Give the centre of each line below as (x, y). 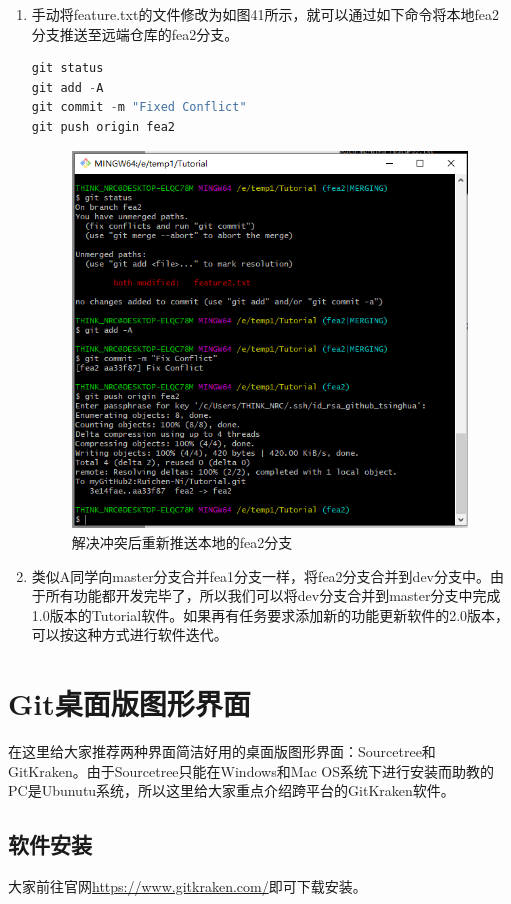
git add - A (67, 87)
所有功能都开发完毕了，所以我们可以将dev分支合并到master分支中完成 (273, 595)
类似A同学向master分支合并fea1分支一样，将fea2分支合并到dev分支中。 (261, 575)
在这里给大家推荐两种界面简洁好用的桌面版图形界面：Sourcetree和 (222, 751)
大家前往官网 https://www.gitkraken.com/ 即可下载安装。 (187, 886)
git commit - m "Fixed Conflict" (139, 107)
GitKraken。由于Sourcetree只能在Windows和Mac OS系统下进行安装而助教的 (251, 770)
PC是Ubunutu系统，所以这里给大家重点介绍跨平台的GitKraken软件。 (231, 790)
